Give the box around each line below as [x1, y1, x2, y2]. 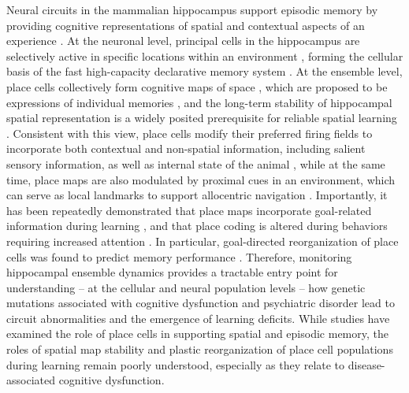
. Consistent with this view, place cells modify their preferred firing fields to [6, 124, 373, 141]
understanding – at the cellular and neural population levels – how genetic [6, 279, 366, 295]
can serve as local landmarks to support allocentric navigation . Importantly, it [6, 187, 388, 203]
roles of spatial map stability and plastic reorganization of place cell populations [6, 341, 393, 358]
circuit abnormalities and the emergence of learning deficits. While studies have [6, 310, 390, 326]
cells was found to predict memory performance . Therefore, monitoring [6, 248, 352, 265]
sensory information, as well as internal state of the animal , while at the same [6, 155, 385, 172]
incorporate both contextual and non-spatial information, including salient [6, 140, 366, 157]
